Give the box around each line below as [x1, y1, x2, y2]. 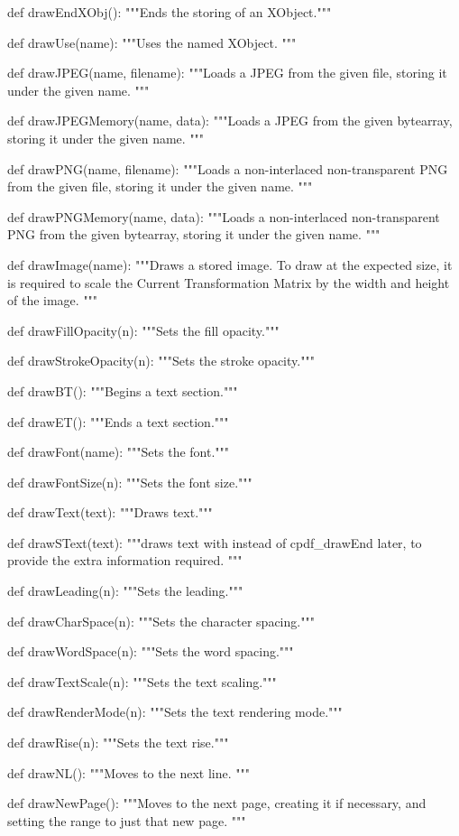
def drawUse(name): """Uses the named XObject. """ [7, 33, 297, 51]
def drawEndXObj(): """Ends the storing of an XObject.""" [7, 3, 332, 21]
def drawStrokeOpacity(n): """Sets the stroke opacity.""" [7, 351, 315, 370]
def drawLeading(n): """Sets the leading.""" [7, 581, 243, 600]
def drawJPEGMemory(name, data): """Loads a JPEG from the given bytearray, [7, 111, 453, 130]
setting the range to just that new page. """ [7, 811, 246, 830]
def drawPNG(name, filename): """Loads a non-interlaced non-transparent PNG [7, 159, 448, 178]
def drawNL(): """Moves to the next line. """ [7, 763, 250, 782]
